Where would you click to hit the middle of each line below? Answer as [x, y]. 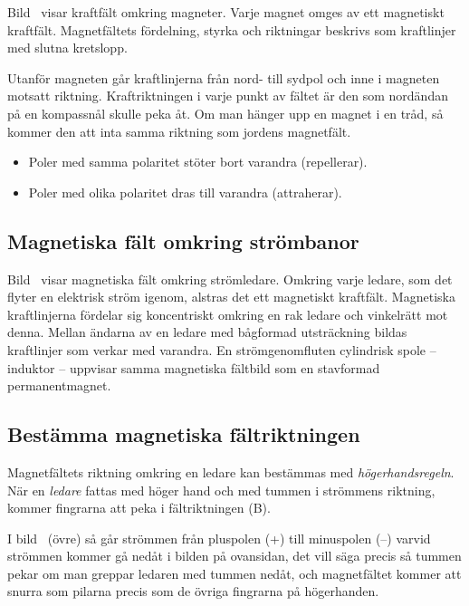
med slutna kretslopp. [67, 48]
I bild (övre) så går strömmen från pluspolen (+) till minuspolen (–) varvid [219, 538]
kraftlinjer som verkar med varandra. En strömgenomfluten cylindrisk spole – [222, 349]
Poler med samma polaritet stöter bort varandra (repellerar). [198, 162]
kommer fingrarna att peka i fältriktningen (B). [139, 508]
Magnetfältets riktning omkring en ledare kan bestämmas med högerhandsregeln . [231, 471]
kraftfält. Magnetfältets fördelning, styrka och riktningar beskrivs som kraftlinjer [232, 29]
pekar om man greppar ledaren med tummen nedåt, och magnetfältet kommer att [234, 573]
